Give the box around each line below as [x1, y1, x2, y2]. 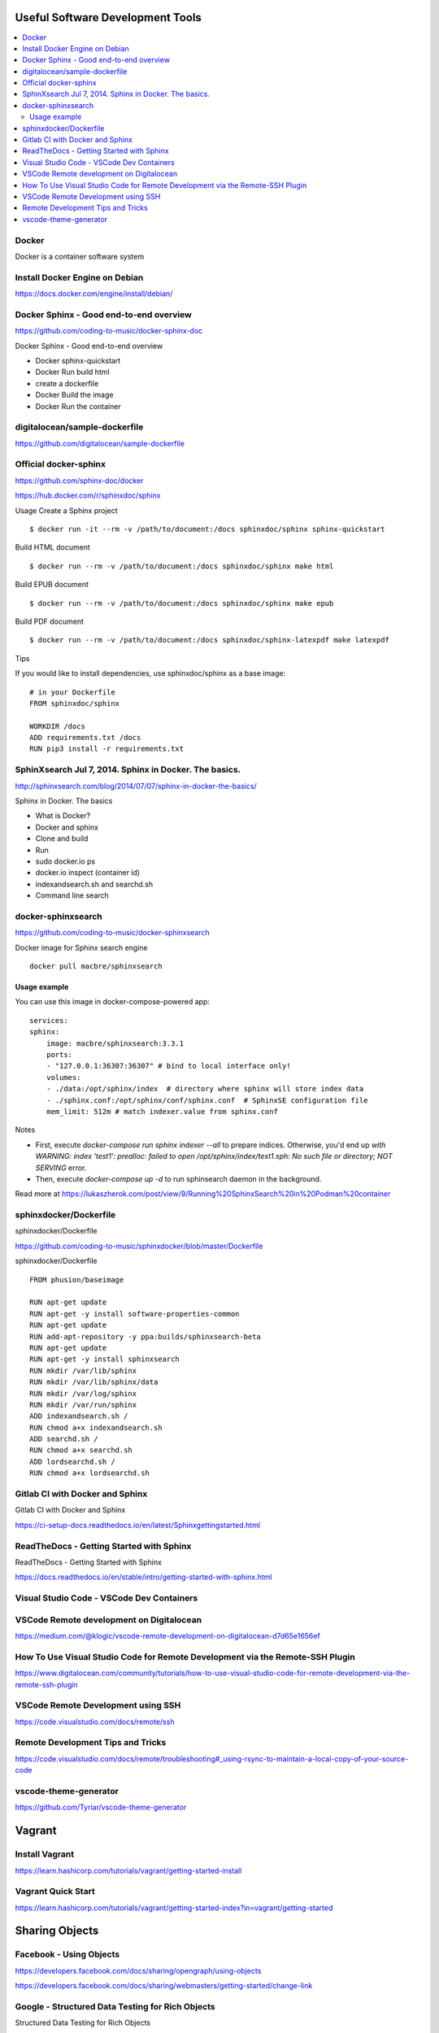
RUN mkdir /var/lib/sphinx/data [29, 1378, 159, 1387]
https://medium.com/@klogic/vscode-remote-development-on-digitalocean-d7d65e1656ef [15, 1631, 320, 1640]
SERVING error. [35, 1163, 87, 1173]
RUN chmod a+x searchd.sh [29, 1446, 133, 1455]
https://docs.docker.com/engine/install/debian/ [15, 289, 173, 298]
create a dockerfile [35, 378, 99, 388]
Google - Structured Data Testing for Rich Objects [15, 2000, 215, 2012]
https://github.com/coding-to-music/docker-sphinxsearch [15, 928, 211, 938]
